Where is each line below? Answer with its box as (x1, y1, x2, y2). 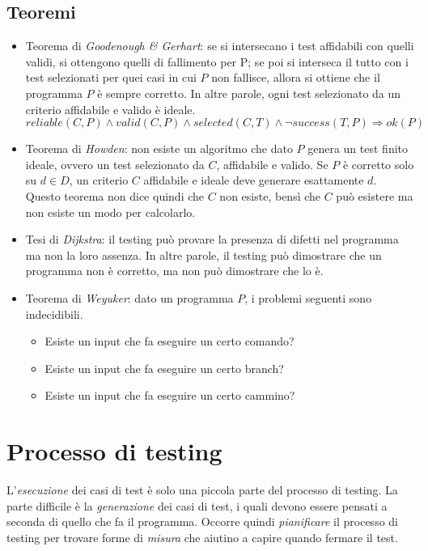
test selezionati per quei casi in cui (25, 69, 197, 86)
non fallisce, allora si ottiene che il (211, 69, 380, 86)
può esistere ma (336, 187, 413, 204)
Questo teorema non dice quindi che (25, 187, 205, 204)
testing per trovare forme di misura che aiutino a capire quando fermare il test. (6, 528, 398, 545)
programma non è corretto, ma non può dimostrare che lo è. (25, 262, 324, 279)
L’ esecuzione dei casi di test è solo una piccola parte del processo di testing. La (6, 481, 398, 498)
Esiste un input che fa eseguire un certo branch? (44, 359, 284, 376)
